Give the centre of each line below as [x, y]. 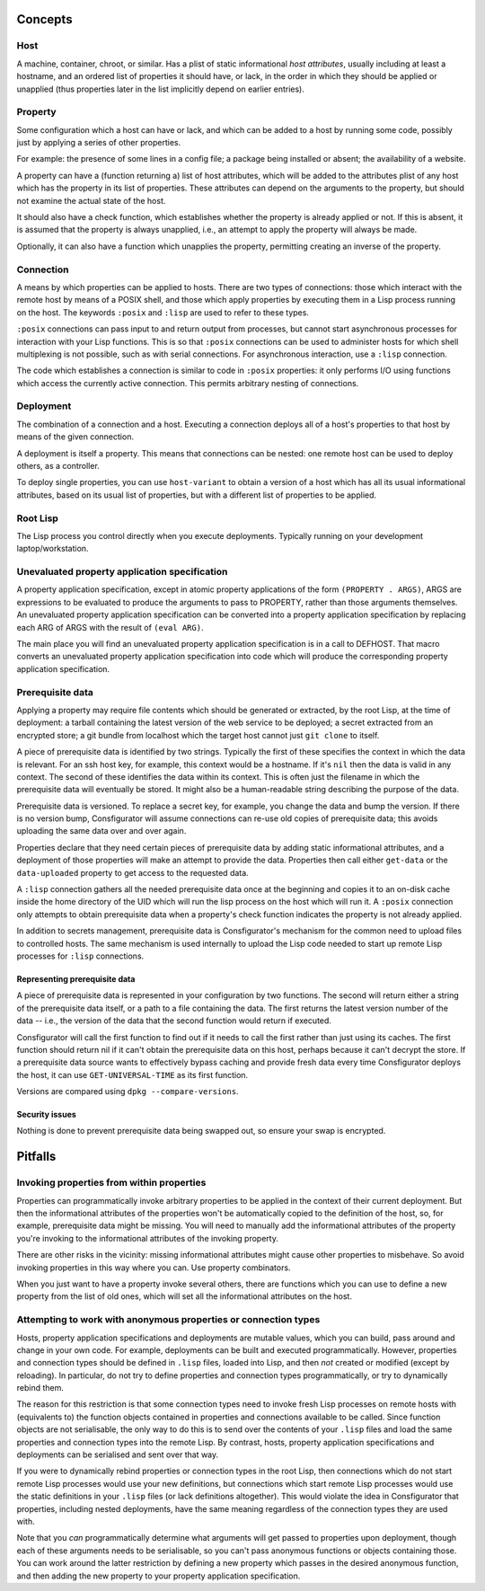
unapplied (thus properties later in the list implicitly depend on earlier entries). [160, 89]
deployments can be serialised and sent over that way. [118, 1454]
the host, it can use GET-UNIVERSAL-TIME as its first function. [132, 1074]
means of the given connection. [75, 437]
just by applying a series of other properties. [99, 143]
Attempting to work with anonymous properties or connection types [168, 1320]
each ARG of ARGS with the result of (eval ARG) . [110, 627]
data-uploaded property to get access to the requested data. [132, 872]
